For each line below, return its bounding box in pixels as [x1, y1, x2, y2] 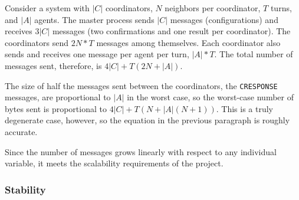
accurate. [5, 126, 38, 137]
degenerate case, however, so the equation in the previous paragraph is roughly [5, 114, 290, 126]
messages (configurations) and [170, 13, 278, 25]
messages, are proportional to [5, 91, 111, 103]
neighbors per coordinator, [165, 2, 261, 14]
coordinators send [5, 36, 68, 48]
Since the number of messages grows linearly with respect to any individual [5, 145, 277, 158]
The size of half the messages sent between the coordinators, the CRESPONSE [5, 79, 278, 91]
